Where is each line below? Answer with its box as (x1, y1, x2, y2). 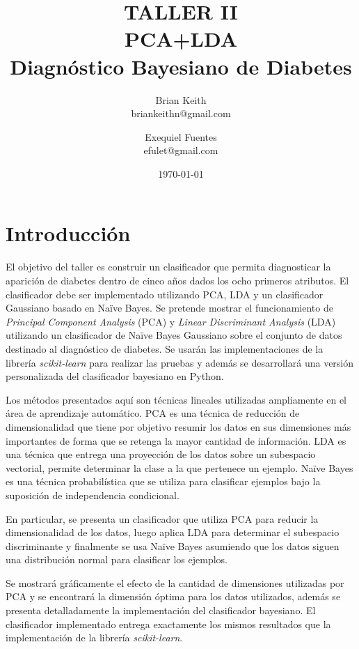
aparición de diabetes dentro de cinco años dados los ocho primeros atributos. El (6, 273, 349, 287)
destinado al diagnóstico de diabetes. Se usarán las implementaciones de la (6, 341, 324, 356)
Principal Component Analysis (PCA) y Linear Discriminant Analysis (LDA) (6, 314, 336, 328)
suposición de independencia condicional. (6, 487, 179, 502)
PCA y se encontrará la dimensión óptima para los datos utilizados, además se (6, 589, 341, 604)
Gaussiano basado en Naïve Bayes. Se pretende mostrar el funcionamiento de (6, 300, 333, 315)
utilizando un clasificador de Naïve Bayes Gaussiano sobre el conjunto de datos (6, 328, 342, 342)
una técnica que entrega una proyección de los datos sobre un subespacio (6, 447, 316, 461)
